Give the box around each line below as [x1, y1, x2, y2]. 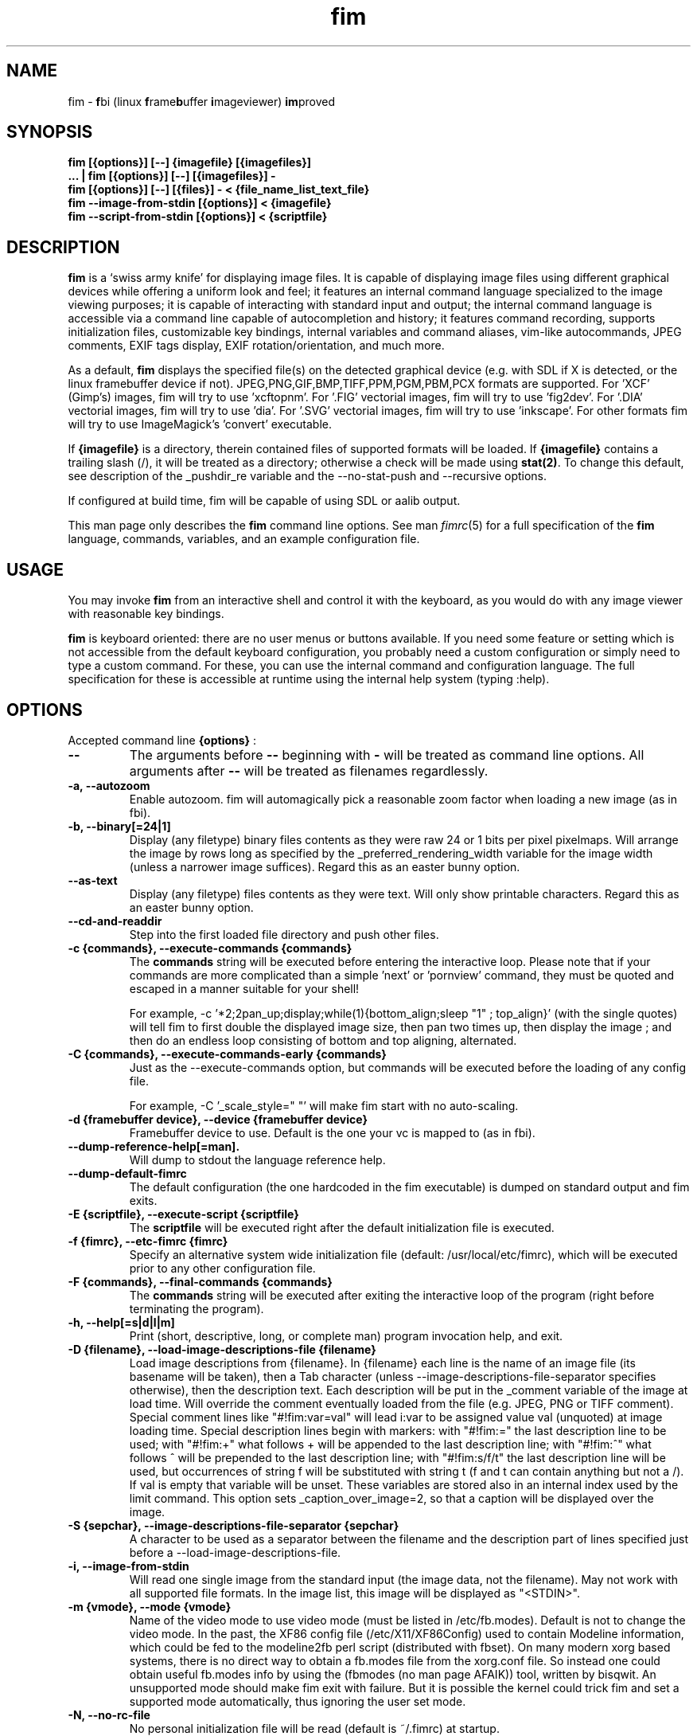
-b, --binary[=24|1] [68, 819, 171, 833]
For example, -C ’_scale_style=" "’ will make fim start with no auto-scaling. [129, 1098, 519, 1112]
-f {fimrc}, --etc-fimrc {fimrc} [68, 1234, 228, 1248]
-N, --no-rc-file [68, 1707, 150, 1722]
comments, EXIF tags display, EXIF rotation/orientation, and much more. [68, 338, 445, 353]
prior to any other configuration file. [129, 1261, 316, 1275]
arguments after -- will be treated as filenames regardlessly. [129, 762, 489, 779]
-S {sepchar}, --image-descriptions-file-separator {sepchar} [68, 1518, 399, 1532]
